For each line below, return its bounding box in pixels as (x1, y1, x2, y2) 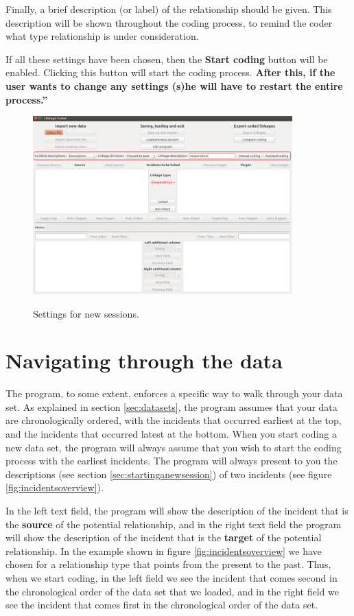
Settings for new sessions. (33, 306, 139, 320)
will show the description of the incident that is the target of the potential (5, 530, 322, 545)
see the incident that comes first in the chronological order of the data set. (5, 597, 318, 612)
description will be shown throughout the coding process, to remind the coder (5, 15, 333, 29)
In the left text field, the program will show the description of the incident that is (5, 504, 349, 518)
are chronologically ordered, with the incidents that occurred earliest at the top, (5, 413, 342, 427)
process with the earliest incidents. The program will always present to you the (5, 453, 338, 468)
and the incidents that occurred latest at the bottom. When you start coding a (5, 427, 337, 441)
